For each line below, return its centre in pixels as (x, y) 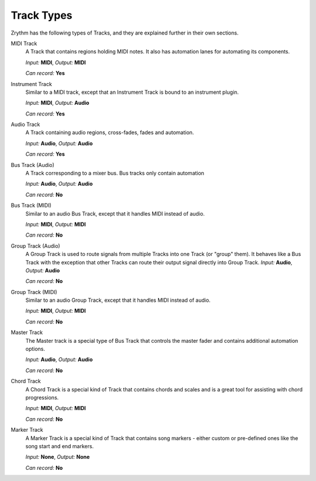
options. (35, 349)
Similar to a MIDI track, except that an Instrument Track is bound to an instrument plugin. (132, 92)
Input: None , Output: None (58, 457)
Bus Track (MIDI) (31, 206)
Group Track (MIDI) (34, 292)
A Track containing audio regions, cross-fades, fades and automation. (110, 132)
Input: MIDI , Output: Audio (57, 103)
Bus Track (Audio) (33, 165)
